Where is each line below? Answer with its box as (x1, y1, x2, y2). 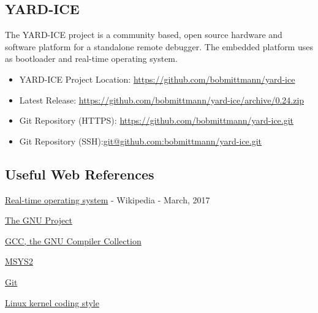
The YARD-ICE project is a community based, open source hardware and (5, 28, 282, 41)
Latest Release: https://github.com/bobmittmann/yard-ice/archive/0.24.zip (19, 93, 305, 106)
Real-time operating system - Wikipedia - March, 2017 (5, 193, 210, 206)
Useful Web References (5, 164, 154, 183)
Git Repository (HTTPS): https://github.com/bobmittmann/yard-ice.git (19, 114, 294, 127)
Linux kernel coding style (5, 296, 99, 309)
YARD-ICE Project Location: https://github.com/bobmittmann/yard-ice (19, 72, 295, 85)
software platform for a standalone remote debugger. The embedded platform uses (5, 40, 313, 53)
